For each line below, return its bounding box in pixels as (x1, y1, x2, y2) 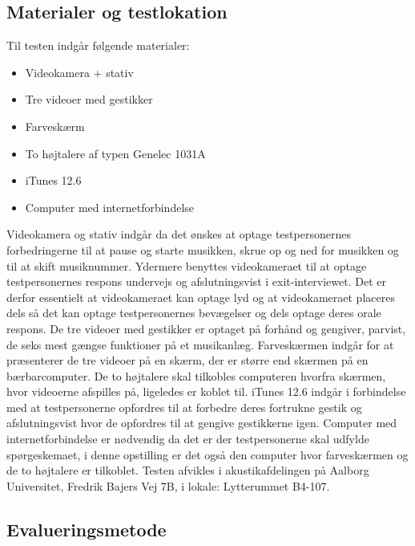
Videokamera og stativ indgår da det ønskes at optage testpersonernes (6, 226, 351, 242)
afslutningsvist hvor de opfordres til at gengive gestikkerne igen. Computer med (6, 414, 397, 431)
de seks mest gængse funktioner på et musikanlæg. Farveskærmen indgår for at (6, 336, 394, 352)
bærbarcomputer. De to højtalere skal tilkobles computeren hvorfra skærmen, (6, 367, 386, 384)
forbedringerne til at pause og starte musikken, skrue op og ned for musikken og (6, 241, 399, 258)
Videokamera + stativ (25, 63, 134, 80)
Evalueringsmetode (6, 516, 167, 541)
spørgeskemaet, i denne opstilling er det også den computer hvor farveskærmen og (6, 446, 409, 462)
